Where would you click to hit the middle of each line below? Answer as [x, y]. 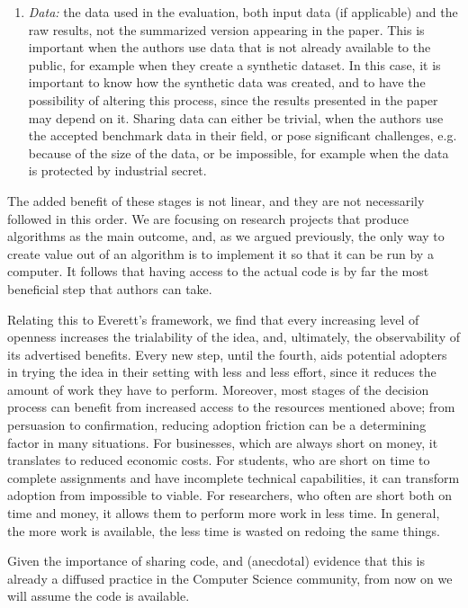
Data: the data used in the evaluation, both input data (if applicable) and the [243, 12]
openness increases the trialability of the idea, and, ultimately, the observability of [234, 337]
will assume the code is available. [99, 596]
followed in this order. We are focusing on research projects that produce [208, 218]
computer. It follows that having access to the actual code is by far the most [218, 271]
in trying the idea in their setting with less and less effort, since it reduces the [222, 372]
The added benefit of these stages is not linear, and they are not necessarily [216, 200]
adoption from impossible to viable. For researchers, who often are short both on [229, 495]
